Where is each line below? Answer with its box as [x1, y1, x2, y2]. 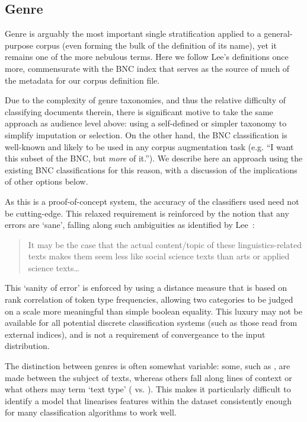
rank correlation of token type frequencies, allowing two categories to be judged [5, 293, 293, 306]
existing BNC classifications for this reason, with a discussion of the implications [5, 163, 298, 176]
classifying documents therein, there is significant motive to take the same [5, 105, 273, 118]
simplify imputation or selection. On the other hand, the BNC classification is [5, 128, 287, 141]
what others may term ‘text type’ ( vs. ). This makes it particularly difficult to [5, 383, 291, 395]
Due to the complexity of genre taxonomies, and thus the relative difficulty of [5, 94, 286, 106]
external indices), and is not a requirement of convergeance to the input [5, 328, 266, 340]
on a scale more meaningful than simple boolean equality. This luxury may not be [5, 304, 302, 317]
